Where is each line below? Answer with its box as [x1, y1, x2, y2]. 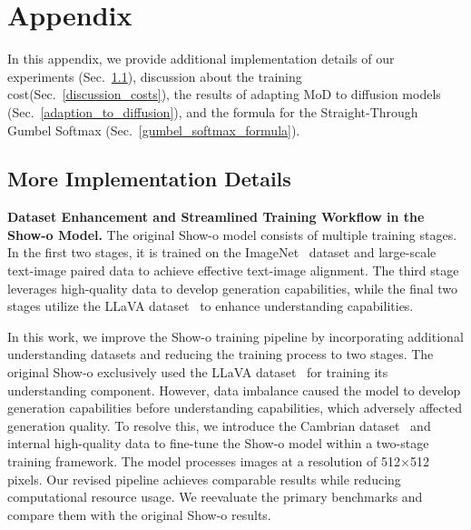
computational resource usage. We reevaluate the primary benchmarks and [7, 487, 423, 506]
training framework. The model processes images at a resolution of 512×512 [7, 452, 429, 471]
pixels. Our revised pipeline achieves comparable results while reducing [7, 469, 401, 488]
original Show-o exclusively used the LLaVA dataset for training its [7, 363, 388, 382]
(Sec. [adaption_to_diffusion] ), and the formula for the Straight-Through [7, 102, 418, 121]
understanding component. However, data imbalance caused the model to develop [7, 380, 461, 399]
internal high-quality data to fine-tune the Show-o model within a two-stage [7, 434, 429, 453]
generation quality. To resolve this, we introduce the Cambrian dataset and [7, 415, 431, 435]
